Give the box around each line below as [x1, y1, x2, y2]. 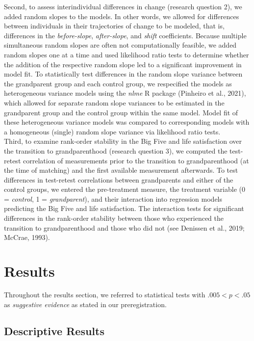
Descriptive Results [4, 323, 104, 338]
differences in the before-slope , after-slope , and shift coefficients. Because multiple [4, 30, 247, 40]
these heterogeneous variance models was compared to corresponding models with [4, 117, 250, 127]
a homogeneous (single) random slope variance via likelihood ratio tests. [4, 126, 221, 136]
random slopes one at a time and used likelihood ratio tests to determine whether [4, 49, 249, 59]
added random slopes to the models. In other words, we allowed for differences [4, 11, 239, 21]
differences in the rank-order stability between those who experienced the [4, 213, 224, 223]
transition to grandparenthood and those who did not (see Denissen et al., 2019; [4, 222, 245, 233]
